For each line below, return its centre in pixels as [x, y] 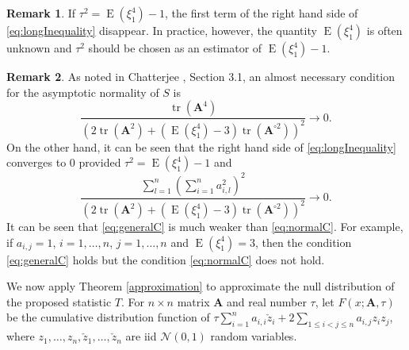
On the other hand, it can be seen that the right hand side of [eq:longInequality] [201, 146]
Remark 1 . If [41, 13]
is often [384, 30]
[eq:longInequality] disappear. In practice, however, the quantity [162, 30]
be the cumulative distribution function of [108, 317]
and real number [267, 301]
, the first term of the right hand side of [262, 13]
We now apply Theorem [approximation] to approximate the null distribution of [201, 286]
